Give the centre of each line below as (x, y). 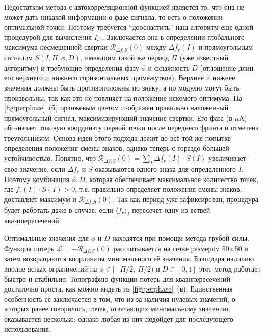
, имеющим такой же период (125, 58)
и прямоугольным (226, 47)
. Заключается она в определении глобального (173, 37)
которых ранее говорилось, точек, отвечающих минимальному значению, (117, 309)
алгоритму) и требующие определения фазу (72, 67)
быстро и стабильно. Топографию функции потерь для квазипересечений (117, 278)
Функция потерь (29, 248)
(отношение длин (227, 67)
